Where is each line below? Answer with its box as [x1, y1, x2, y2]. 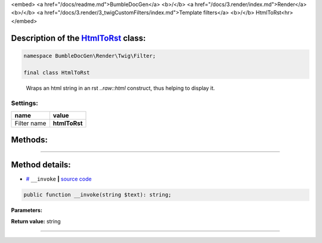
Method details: [11, 160, 71, 170]
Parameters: [11, 207, 43, 214]
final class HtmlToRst [23, 69, 90, 76]
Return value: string [11, 217, 61, 225]
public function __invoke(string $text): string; [23, 191, 172, 198]
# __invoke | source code [26, 176, 92, 183]
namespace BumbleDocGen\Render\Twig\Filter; [23, 52, 156, 59]
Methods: [11, 135, 48, 145]
